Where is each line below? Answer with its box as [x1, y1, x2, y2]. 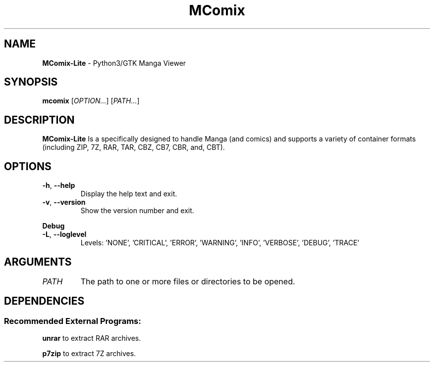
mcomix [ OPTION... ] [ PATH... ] [42, 96, 140, 105]
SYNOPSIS [4, 76, 58, 89]
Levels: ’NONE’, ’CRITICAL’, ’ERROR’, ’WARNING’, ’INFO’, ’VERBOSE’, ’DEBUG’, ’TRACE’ [80, 238, 359, 247]
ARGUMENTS [4, 255, 72, 268]
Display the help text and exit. [80, 189, 177, 198]
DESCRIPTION [4, 113, 75, 126]
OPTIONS [4, 160, 52, 173]
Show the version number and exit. [80, 206, 194, 215]
